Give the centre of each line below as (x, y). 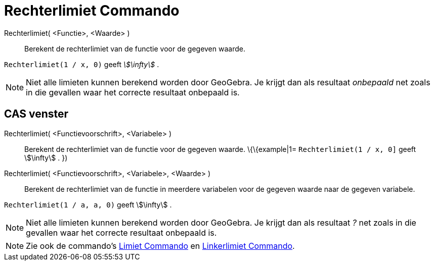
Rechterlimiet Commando (92, 11)
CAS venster (36, 114)
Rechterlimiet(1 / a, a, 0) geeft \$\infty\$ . (88, 204)
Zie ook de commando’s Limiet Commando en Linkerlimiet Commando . (160, 246)
